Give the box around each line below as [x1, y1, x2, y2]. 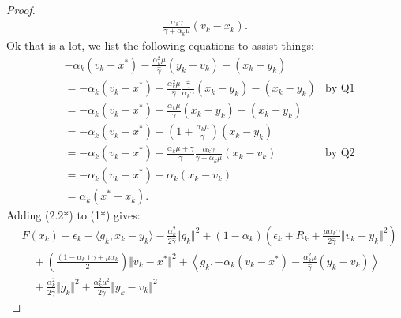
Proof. [6, 2, 36, 17]
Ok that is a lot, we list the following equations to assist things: [6, 37, 314, 54]
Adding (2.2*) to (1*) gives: [6, 207, 141, 223]
